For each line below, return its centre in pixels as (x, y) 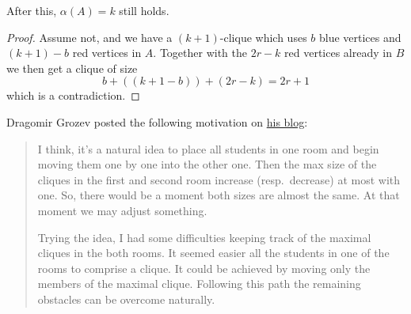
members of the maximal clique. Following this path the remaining (199, 284)
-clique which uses (263, 37)
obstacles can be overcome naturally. (126, 299)
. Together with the (200, 53)
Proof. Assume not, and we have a (89, 37)
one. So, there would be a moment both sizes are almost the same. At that (219, 195)
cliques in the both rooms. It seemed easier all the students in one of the (213, 253)
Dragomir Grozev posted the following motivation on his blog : (157, 121)
